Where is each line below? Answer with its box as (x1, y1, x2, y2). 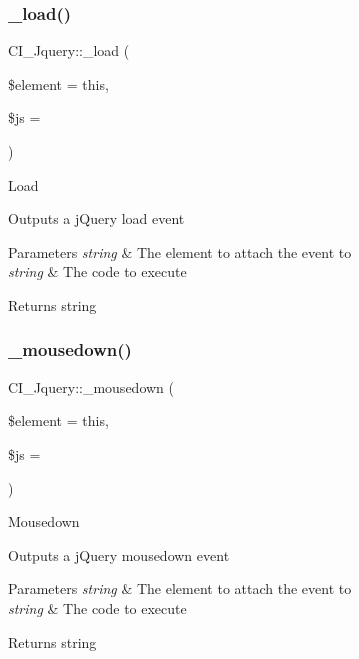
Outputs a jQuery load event (8, 208, 185, 229)
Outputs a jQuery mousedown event (8, 544, 230, 565)
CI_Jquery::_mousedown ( (8, 376, 174, 397)
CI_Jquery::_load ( (8, 40, 130, 61)
